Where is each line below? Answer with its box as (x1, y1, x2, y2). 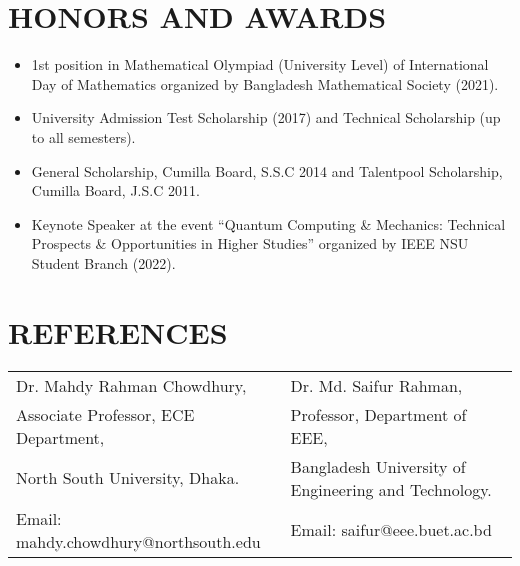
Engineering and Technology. (290, 477, 492, 501)
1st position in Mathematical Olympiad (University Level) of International (31, 54, 489, 75)
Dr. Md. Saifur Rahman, (290, 373, 463, 397)
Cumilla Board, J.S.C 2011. (31, 180, 200, 201)
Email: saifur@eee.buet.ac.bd (290, 518, 492, 542)
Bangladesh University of (290, 454, 466, 478)
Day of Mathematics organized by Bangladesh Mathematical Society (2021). (31, 73, 499, 94)
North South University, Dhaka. (16, 466, 240, 490)
